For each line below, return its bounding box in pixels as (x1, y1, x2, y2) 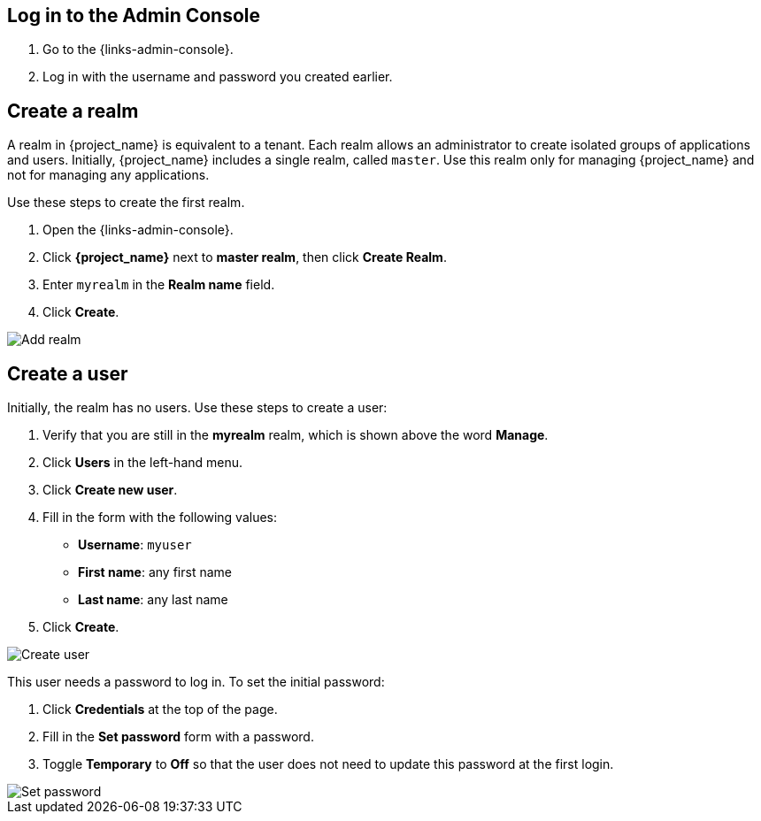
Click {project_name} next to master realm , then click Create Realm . (42, 249, 447, 265)
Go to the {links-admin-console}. (42, 42, 234, 58)
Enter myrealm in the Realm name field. (42, 277, 275, 293)
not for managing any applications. (7, 167, 210, 183)
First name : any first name (78, 564, 232, 580)
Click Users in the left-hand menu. (42, 455, 243, 471)
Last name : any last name (78, 592, 228, 608)
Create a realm (7, 99, 139, 122)
